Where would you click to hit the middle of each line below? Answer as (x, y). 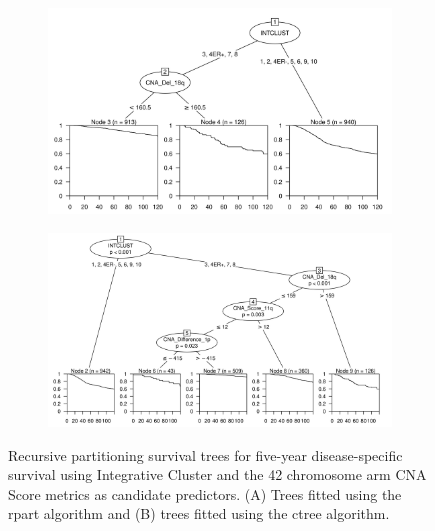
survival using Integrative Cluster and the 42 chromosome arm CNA (217, 474)
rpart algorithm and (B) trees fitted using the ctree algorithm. (199, 513)
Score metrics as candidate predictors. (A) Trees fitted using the (205, 493)
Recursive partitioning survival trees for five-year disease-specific (205, 454)
